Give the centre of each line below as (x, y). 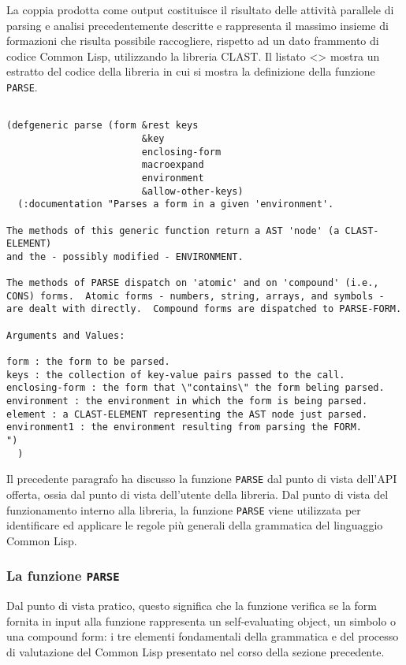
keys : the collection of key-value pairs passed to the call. (176, 375)
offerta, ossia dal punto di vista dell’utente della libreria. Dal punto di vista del (197, 494)
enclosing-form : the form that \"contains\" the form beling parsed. (196, 388)
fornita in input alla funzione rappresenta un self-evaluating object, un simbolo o (201, 620)
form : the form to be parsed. (88, 362)
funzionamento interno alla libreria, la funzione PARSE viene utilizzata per (184, 509)
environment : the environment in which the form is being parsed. (187, 401)
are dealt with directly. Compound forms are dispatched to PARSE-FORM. (204, 309)
